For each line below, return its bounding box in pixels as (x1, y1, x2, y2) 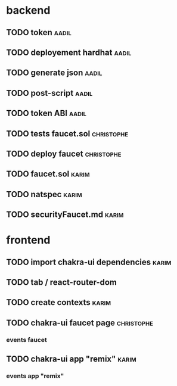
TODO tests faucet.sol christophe (6, 129, 129, 139)
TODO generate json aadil (6, 68, 103, 78)
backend (6, 4, 51, 17)
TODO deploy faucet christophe (6, 148, 122, 158)
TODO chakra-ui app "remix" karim (6, 354, 137, 364)
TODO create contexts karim (6, 297, 111, 307)
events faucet (6, 335, 48, 344)
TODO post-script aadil (6, 88, 93, 98)
